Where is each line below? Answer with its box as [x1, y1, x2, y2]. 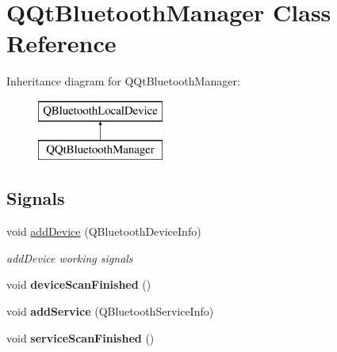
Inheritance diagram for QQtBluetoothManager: [6, 73, 240, 89]
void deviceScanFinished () [6, 276, 151, 293]
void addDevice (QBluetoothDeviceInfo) [6, 223, 201, 240]
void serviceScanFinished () [6, 329, 155, 346]
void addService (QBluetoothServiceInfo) [6, 303, 214, 320]
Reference [6, 27, 117, 59]
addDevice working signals [6, 249, 133, 266]
